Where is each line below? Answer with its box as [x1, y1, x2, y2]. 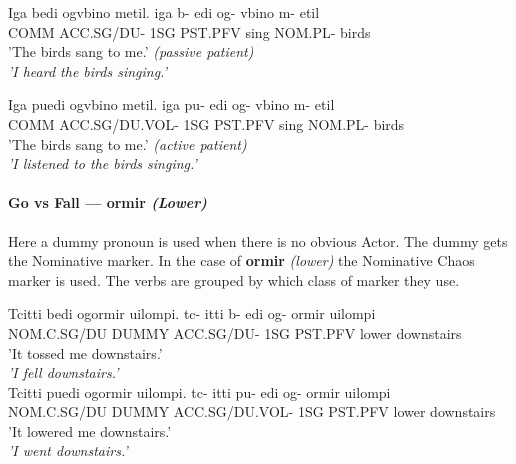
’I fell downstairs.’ [8, 362, 119, 383]
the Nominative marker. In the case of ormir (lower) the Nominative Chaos [8, 250, 475, 271]
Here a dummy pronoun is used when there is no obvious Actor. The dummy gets [8, 230, 508, 251]
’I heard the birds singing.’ [8, 60, 167, 81]
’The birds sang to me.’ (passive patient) [8, 41, 254, 62]
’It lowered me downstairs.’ [8, 420, 172, 441]
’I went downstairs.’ [8, 440, 128, 461]
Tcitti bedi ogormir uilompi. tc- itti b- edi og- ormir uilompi [8, 303, 376, 324]
